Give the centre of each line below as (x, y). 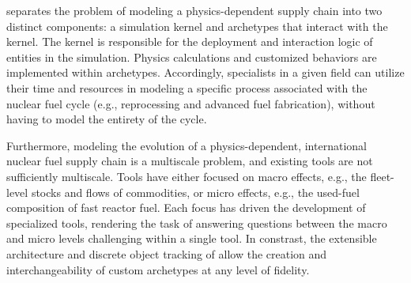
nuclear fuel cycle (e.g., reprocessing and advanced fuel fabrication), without (191, 103)
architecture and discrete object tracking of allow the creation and (167, 253)
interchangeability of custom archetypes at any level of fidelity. (158, 269)
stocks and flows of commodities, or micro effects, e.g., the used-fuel (195, 192)
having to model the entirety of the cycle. (107, 119)
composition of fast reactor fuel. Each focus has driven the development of (186, 208)
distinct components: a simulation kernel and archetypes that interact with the (197, 26)
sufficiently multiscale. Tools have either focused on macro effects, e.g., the (187, 176)
